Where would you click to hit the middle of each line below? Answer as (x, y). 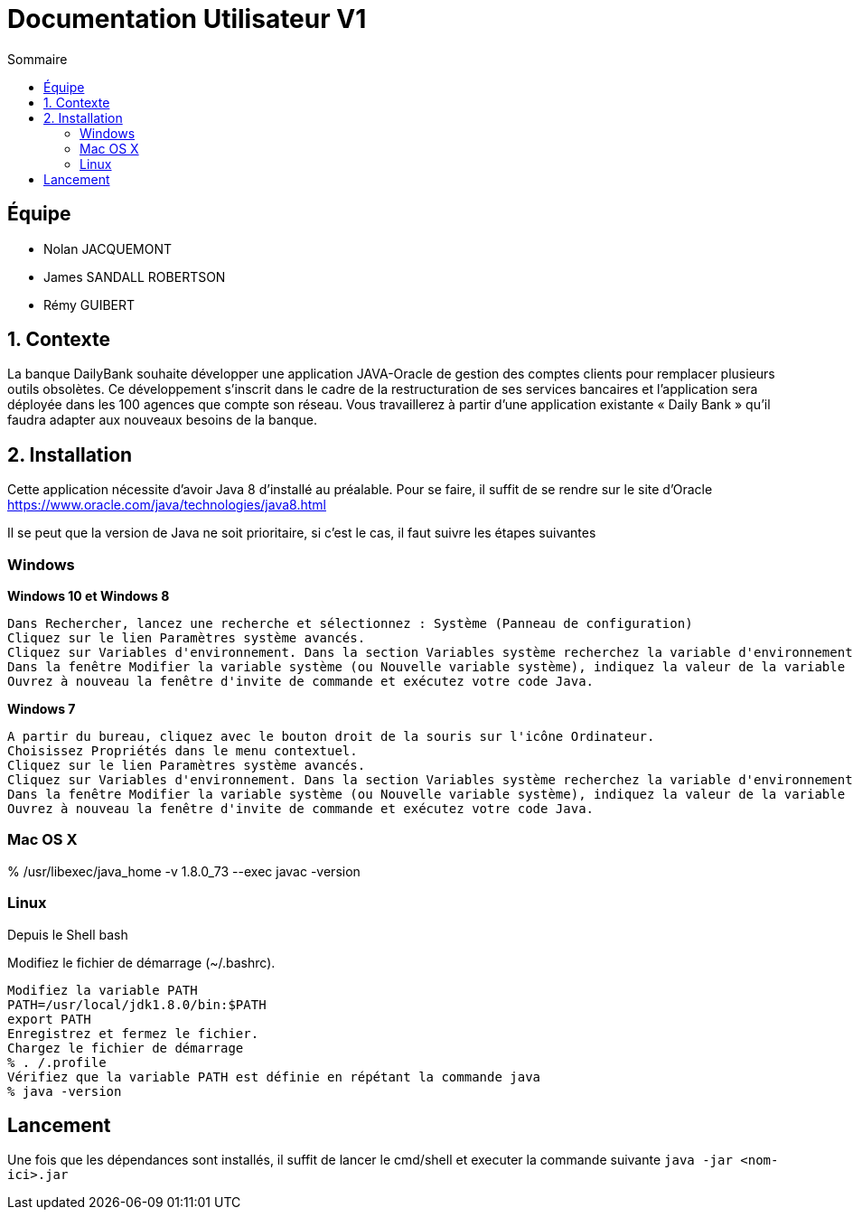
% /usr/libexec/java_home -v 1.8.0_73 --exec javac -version (184, 871)
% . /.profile (57, 1062)
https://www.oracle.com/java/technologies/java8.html (167, 505)
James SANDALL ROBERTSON (135, 276)
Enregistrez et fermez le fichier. (133, 1033)
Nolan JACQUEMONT (108, 248)
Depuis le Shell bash (68, 934)
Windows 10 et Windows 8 (89, 596)
